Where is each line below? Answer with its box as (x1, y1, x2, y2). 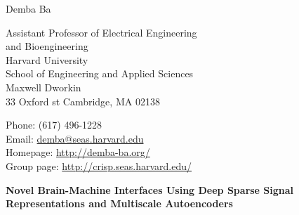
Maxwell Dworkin (6, 79, 81, 94)
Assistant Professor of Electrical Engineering (6, 25, 197, 39)
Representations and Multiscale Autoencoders (6, 196, 233, 211)
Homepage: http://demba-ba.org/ (6, 145, 150, 159)
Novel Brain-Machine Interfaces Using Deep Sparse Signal (6, 182, 294, 197)
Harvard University (6, 52, 88, 67)
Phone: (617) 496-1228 (6, 117, 102, 132)
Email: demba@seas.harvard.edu (6, 131, 144, 145)
